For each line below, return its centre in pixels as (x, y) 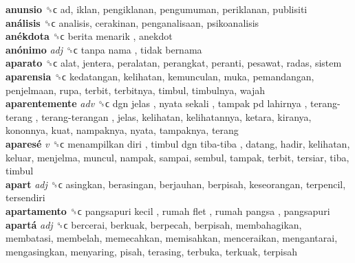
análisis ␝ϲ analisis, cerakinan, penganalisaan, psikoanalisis (132, 22)
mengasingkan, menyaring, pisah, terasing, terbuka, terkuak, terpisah (152, 251)
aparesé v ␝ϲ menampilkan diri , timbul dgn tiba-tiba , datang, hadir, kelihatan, (178, 143)
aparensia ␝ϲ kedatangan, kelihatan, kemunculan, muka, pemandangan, (160, 76)
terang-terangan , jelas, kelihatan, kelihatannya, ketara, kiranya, (176, 116)
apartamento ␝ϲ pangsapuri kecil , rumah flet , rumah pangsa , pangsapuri (168, 210)
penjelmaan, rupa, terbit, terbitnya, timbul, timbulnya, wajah (136, 90)
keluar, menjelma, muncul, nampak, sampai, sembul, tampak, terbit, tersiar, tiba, (177, 157)
